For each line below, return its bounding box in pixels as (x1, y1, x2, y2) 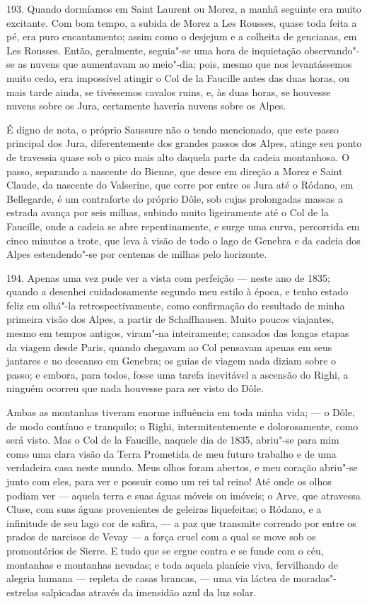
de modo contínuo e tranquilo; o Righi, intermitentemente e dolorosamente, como (6, 418, 359, 433)
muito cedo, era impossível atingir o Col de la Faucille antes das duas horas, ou (6, 70, 349, 85)
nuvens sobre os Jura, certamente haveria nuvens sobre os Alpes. (6, 98, 286, 113)
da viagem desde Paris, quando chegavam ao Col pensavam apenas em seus (6, 339, 332, 354)
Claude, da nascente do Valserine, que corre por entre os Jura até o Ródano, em (6, 177, 354, 192)
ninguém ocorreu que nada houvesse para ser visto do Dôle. (6, 381, 264, 396)
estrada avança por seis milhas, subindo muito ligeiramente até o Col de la (6, 205, 329, 220)
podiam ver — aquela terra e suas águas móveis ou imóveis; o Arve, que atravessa (6, 487, 361, 502)
